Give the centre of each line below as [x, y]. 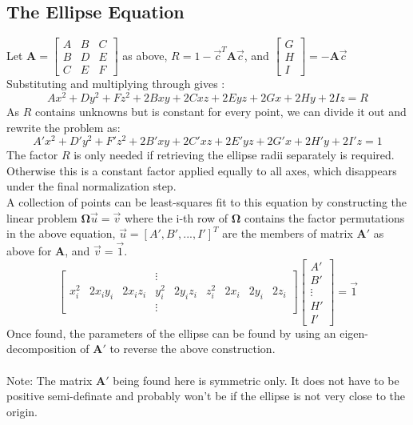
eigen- [354, 333]
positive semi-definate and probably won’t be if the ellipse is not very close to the [206, 396]
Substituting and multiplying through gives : [116, 84]
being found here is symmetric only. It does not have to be [256, 380]
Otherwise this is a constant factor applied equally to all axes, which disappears [202, 170]
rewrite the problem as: [64, 127]
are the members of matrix [288, 233]
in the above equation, [61, 233]
